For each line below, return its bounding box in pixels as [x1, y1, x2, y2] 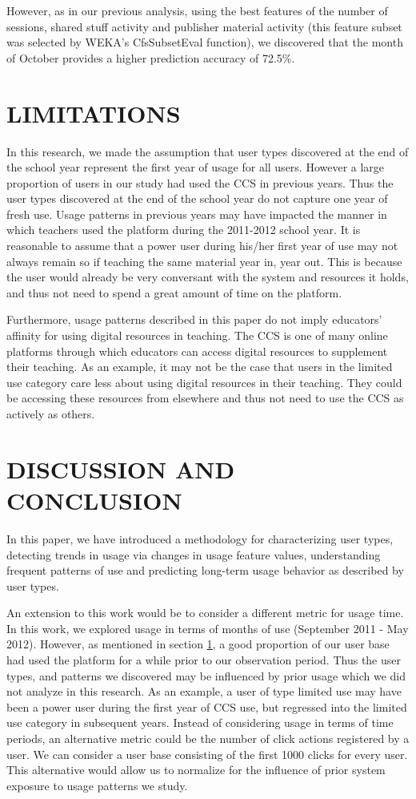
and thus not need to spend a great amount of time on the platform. [6, 284, 342, 301]
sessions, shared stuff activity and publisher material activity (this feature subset [6, 18, 402, 34]
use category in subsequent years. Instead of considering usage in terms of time [6, 714, 394, 731]
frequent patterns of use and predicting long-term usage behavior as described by [6, 562, 404, 579]
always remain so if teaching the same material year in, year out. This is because [6, 252, 402, 269]
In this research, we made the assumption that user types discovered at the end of [6, 143, 409, 159]
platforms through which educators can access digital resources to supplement [6, 342, 388, 359]
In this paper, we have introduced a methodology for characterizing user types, [6, 530, 394, 547]
